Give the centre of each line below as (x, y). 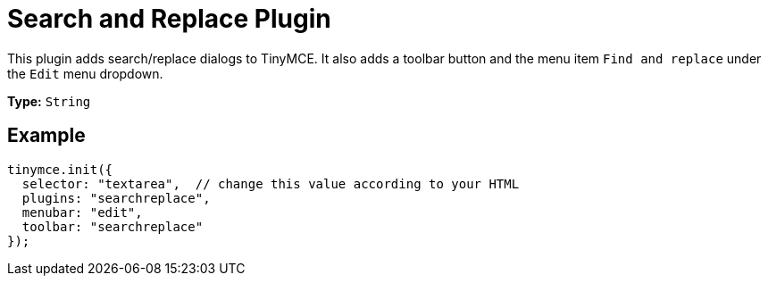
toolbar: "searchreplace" (113, 226)
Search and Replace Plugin (169, 19)
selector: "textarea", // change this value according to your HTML (271, 183)
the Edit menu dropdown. (85, 73)
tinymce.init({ (60, 169)
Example (46, 136)
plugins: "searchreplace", (116, 198)
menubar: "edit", (82, 212)
